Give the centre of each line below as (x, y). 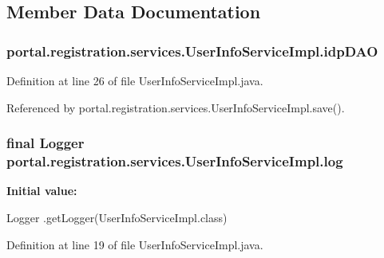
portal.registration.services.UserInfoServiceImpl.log (175, 161)
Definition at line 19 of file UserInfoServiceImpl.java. (135, 244)
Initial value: (42, 191)
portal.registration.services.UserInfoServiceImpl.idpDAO (192, 51)
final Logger (46, 143)
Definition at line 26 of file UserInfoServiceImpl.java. (135, 80)
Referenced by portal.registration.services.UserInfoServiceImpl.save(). (176, 107)
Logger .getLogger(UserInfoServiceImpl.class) (117, 217)
